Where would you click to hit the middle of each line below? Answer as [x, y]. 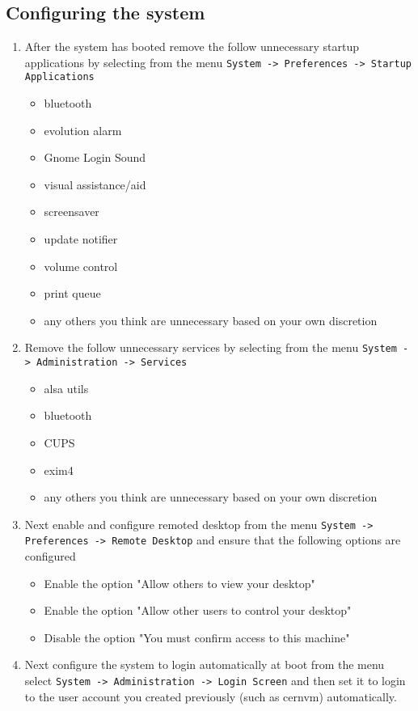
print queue [72, 293]
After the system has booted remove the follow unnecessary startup [192, 47]
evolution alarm [83, 130]
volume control [81, 266]
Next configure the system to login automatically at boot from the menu [205, 664]
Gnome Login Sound [95, 157]
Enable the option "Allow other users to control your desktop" [198, 610]
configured [50, 556]
